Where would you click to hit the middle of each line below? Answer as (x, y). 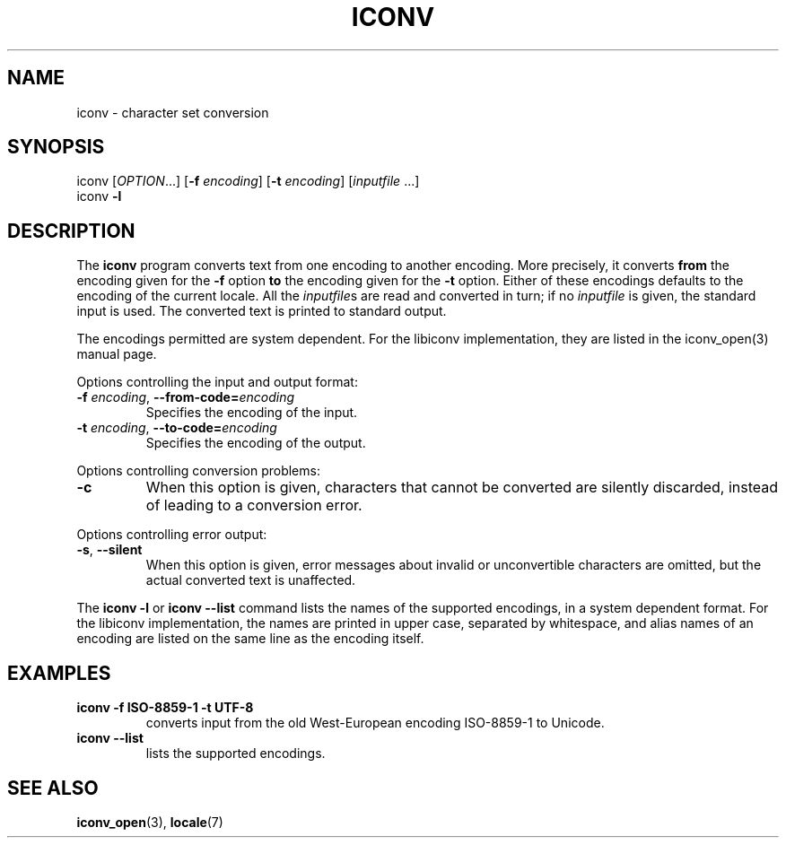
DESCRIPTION (71, 231)
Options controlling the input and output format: (217, 382)
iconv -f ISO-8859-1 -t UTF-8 (165, 708)
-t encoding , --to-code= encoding (177, 428)
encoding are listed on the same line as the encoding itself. (250, 639)
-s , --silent (109, 550)
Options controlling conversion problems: (198, 471)
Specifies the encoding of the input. (252, 413)
